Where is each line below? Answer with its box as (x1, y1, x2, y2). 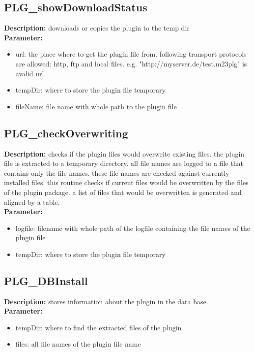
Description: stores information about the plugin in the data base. (4, 296, 208, 306)
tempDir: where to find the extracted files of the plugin (15, 322, 182, 332)
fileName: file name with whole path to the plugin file (15, 101, 177, 111)
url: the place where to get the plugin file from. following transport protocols (15, 49, 247, 59)
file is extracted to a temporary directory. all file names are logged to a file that (4, 158, 243, 168)
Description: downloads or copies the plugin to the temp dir (4, 23, 190, 33)
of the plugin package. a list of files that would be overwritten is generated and (4, 187, 242, 197)
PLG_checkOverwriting (4, 125, 128, 140)
